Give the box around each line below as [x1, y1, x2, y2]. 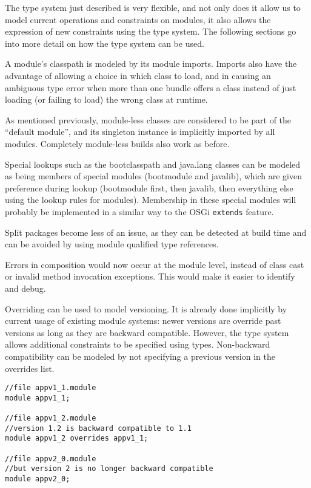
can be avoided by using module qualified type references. [5, 238, 219, 250]
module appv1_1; [5, 393, 70, 402]
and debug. [5, 281, 46, 294]
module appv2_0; [5, 475, 70, 483]
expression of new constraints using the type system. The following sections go [5, 25, 296, 38]
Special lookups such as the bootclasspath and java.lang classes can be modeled [5, 157, 301, 170]
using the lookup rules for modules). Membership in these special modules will [5, 193, 296, 206]
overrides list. [5, 362, 55, 374]
